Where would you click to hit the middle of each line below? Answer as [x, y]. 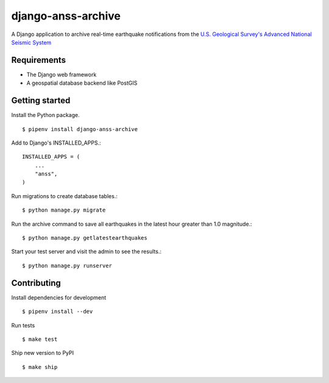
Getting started [41, 101]
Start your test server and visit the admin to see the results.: [86, 252]
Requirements [39, 60]
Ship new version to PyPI [43, 353]
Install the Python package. [45, 115]
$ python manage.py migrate [64, 210]
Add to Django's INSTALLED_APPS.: [56, 143]
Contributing [36, 283]
